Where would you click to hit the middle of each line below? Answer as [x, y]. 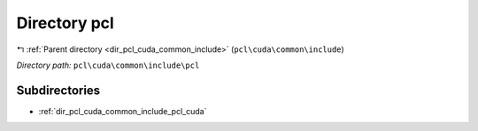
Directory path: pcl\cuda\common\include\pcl [108, 65]
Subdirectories [58, 90]
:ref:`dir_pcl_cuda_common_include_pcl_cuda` [123, 111]
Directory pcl [65, 23]
